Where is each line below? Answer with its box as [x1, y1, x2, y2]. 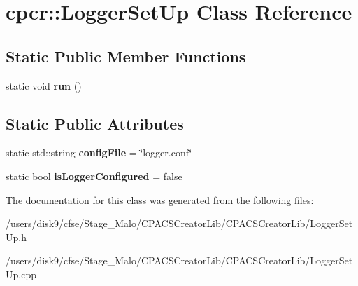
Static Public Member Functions [6, 45, 246, 67]
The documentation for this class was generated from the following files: [6, 192, 314, 207]
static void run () [6, 78, 82, 93]
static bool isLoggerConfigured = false [6, 168, 182, 183]
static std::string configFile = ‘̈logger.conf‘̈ [6, 145, 192, 160]
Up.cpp [6, 266, 36, 281]
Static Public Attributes [6, 112, 184, 134]
